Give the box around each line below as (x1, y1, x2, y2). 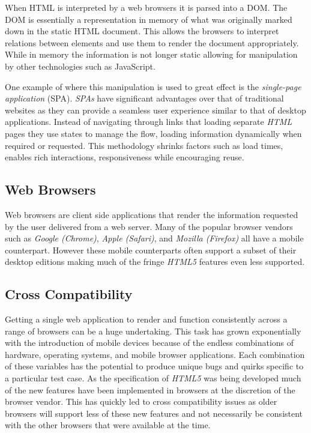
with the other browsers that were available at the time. (5, 419, 211, 431)
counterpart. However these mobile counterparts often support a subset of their (5, 243, 297, 256)
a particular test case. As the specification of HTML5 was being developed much (5, 372, 301, 384)
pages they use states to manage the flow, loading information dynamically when (5, 127, 302, 139)
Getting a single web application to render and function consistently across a (5, 313, 288, 326)
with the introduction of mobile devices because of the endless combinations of (5, 336, 294, 349)
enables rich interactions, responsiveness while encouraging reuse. (5, 151, 244, 163)
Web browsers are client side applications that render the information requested (5, 208, 298, 220)
